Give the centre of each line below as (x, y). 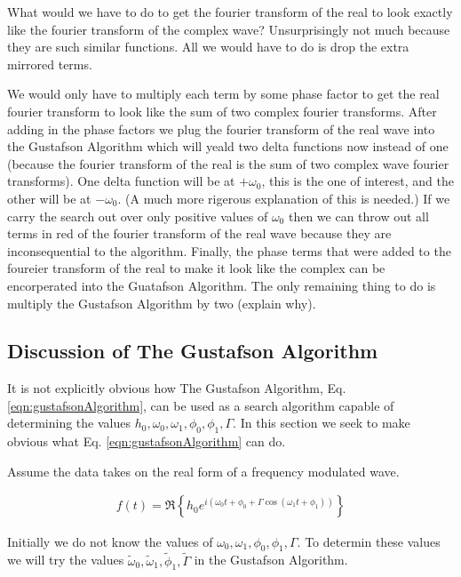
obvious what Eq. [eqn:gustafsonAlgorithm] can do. (147, 441)
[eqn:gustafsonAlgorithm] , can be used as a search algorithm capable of (201, 405)
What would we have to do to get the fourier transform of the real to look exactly (230, 12)
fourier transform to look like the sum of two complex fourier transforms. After (222, 111)
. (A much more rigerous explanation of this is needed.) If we (284, 198)
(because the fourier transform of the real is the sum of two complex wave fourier (228, 163)
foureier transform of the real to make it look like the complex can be (196, 268)
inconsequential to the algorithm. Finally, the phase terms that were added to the (229, 250)
